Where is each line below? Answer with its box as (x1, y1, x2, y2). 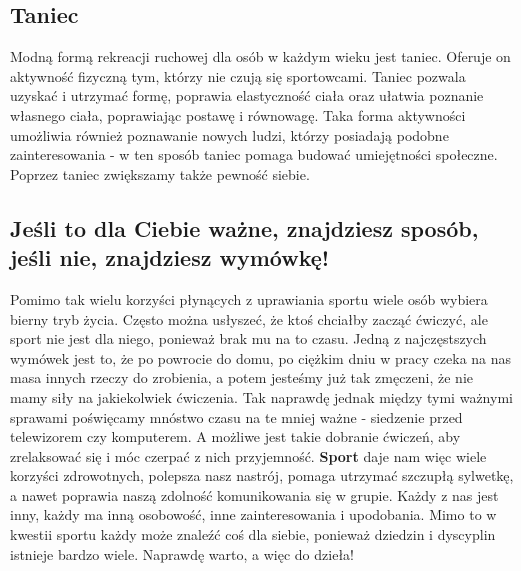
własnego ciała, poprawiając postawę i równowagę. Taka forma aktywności (10, 104, 466, 125)
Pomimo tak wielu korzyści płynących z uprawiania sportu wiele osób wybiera (10, 288, 488, 309)
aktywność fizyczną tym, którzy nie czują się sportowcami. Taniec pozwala (10, 65, 466, 86)
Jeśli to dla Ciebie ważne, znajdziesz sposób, (10, 212, 479, 243)
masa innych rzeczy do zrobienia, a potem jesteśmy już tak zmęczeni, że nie (10, 367, 473, 388)
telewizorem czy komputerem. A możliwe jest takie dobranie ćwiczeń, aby (10, 426, 461, 447)
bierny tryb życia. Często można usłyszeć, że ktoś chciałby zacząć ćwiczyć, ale (10, 308, 488, 329)
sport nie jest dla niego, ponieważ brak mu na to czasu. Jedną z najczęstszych (10, 328, 487, 349)
